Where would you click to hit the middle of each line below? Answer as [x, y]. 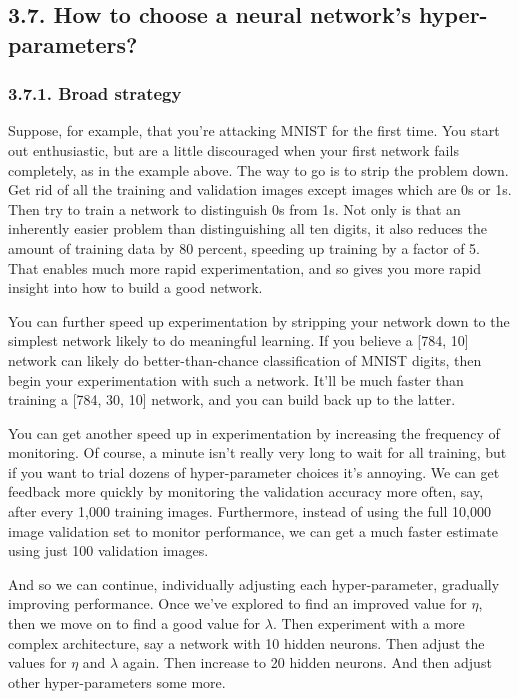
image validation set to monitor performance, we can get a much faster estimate [253, 530]
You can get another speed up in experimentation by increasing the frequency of [254, 432]
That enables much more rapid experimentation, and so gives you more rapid [244, 267]
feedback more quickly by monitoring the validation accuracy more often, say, [246, 491]
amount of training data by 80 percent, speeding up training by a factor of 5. [244, 247]
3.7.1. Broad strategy [95, 93]
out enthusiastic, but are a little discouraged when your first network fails [233, 149]
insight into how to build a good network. [135, 287]
